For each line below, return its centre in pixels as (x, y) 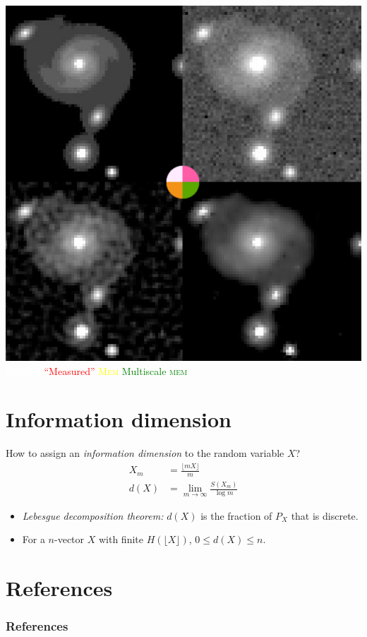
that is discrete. (325, 515)
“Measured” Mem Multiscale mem (116, 370)
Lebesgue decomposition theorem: (93, 515)
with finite (121, 539)
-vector (70, 539)
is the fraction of (236, 515)
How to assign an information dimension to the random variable (145, 453)
